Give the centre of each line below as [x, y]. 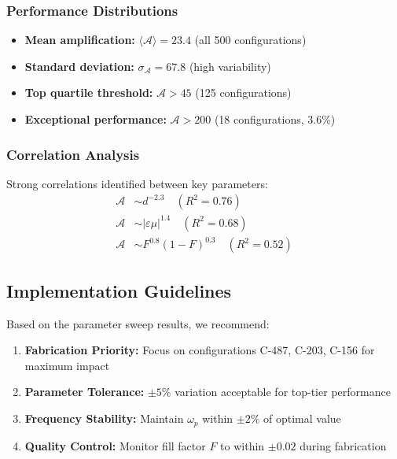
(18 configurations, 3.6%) [275, 119]
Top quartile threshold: [89, 93]
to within [243, 445]
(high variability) [230, 66]
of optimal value [302, 418]
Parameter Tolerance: [85, 392]
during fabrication [343, 445]
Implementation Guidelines [119, 290]
